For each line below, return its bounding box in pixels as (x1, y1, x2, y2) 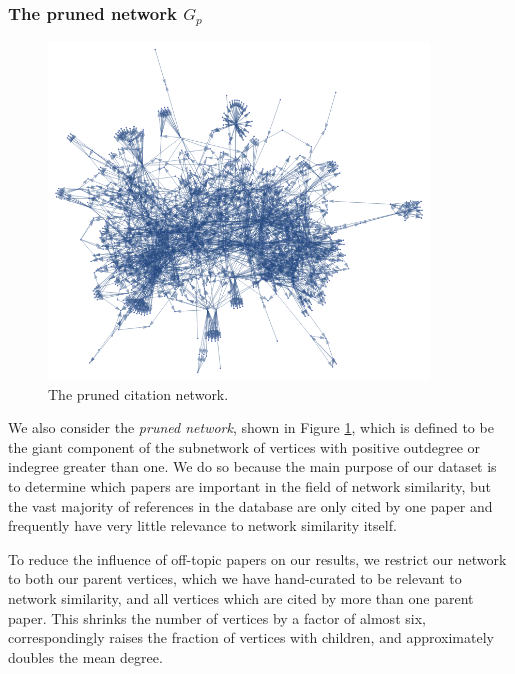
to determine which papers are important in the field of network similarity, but (8, 475, 492, 496)
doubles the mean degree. (8, 646, 163, 667)
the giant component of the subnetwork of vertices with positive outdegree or (8, 436, 481, 457)
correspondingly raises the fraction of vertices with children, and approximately (8, 627, 494, 648)
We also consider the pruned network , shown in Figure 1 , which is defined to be (8, 417, 494, 438)
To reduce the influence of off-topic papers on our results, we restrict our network (8, 548, 507, 569)
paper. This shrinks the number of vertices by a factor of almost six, (8, 607, 426, 628)
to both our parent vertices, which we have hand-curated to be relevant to (8, 568, 462, 589)
